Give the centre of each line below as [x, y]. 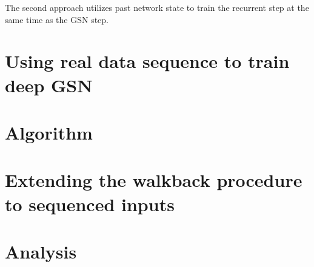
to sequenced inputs [90, 204]
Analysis [41, 251]
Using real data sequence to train [147, 61]
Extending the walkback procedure [154, 180]
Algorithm [49, 132]
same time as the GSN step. [57, 19]
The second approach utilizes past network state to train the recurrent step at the [157, 7]
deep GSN [49, 85]
